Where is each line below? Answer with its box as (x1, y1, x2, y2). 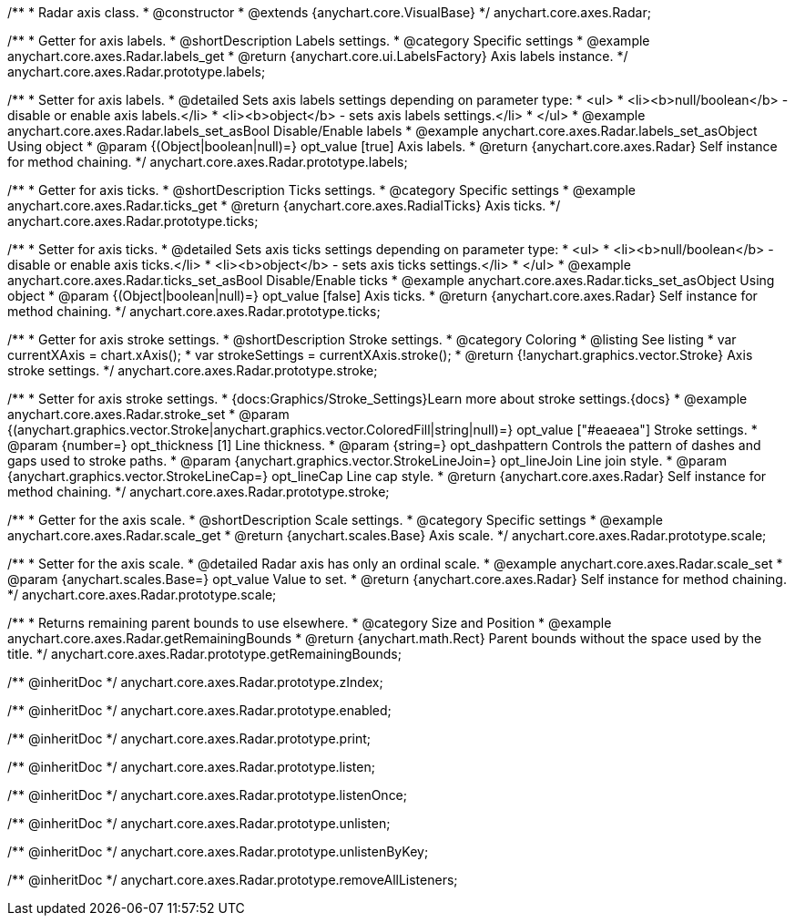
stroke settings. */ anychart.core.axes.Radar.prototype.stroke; (7, 363, 378, 378)
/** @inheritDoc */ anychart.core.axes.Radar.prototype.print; (7, 731, 372, 746)
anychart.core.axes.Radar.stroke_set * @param (7, 406, 290, 422)
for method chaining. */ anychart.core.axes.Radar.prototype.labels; (7, 154, 408, 169)
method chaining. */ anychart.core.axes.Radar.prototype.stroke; (7, 484, 390, 499)
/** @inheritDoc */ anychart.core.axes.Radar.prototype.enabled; (7, 703, 392, 718)
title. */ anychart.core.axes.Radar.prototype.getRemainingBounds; (7, 646, 402, 661)
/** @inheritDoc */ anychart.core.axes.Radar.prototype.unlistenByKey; (7, 844, 429, 859)
